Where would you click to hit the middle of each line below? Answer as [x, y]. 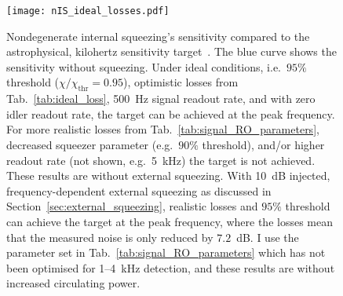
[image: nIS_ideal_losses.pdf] [88, 11]
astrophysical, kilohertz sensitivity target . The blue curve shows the [171, 51]
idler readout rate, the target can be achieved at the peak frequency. [171, 113]
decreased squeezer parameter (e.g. [90, 145]
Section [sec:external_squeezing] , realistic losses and [132, 206]
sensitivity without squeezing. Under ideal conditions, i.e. [144, 66]
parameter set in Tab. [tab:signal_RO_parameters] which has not [166, 252]
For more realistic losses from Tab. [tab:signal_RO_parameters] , [163, 129]
